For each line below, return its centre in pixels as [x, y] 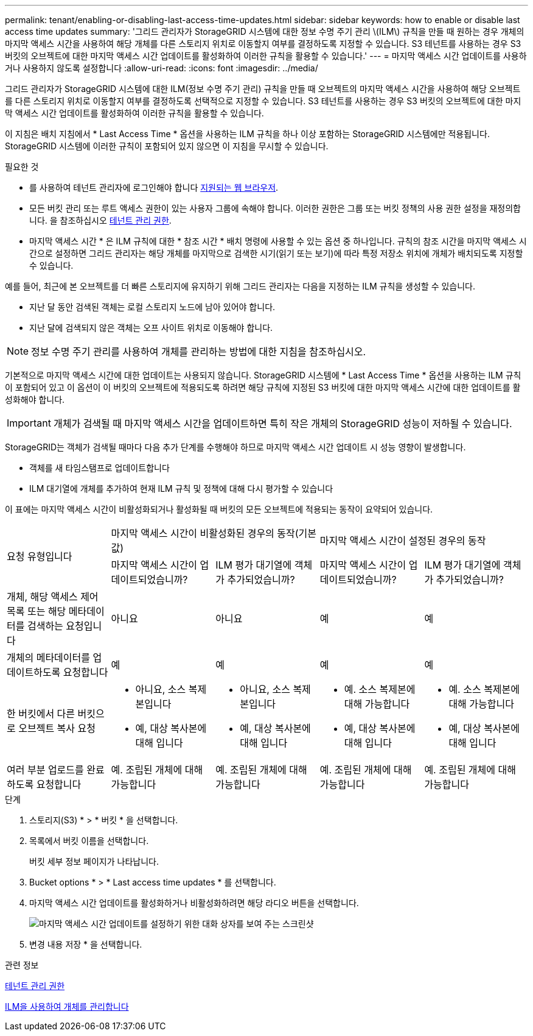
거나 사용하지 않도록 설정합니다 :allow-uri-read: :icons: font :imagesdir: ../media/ [162, 68]
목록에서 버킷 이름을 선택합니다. [89, 841]
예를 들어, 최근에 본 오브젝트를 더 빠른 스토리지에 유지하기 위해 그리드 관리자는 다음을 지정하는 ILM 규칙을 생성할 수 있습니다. [240, 286]
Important [29, 423]
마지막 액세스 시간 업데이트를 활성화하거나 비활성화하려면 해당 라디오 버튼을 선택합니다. [194, 903]
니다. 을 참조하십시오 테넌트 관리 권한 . [100, 220]
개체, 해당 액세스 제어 [53, 597]
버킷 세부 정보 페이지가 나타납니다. [94, 861]
